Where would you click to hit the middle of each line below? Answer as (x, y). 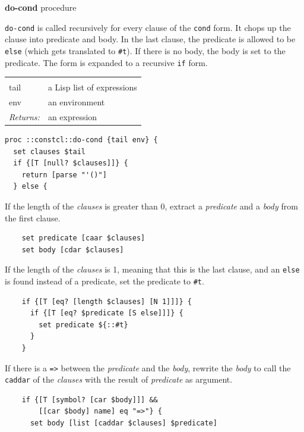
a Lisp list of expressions (92, 87)
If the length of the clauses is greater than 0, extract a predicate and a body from (151, 206)
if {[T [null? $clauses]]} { (71, 163)
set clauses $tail (50, 151)
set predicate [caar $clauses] (83, 238)
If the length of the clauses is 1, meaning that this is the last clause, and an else (152, 269)
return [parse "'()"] (64, 175)
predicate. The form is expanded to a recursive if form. (106, 62)
